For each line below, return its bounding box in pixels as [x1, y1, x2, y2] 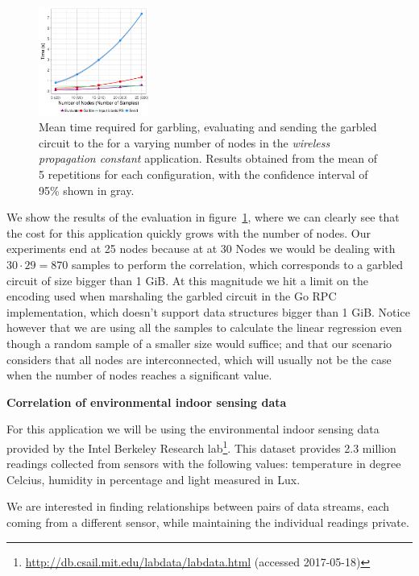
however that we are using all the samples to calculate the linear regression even [6, 319, 402, 336]
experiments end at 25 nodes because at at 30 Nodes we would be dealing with [6, 240, 396, 257]
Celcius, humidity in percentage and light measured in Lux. [6, 470, 301, 487]
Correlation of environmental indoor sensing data [6, 393, 287, 410]
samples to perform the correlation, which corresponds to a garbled [71, 256, 404, 273]
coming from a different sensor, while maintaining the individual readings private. [6, 513, 409, 530]
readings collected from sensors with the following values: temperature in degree [6, 455, 401, 472]
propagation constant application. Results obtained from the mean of [39, 150, 378, 167]
